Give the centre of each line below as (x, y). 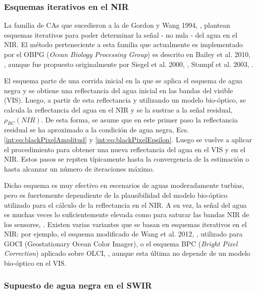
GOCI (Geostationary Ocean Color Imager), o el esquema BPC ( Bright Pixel (121, 243)
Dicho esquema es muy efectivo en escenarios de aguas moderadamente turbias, (124, 185)
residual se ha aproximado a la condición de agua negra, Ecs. (97, 130)
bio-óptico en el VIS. (35, 263)
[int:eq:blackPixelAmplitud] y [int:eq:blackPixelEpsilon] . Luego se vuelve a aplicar (128, 139)
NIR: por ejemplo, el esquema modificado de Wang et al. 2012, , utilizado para (123, 234)
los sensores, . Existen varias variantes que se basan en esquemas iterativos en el (126, 224)
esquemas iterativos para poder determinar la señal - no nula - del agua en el (121, 34)
